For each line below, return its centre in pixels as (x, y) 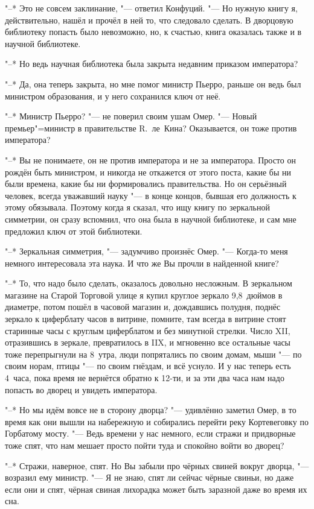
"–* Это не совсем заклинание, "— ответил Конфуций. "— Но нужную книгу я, (151, 8)
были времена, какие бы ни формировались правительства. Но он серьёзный (146, 184)
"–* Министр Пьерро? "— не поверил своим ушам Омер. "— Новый (131, 116)
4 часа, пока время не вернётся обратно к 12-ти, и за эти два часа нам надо (145, 378)
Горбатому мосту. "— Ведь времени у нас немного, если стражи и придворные (150, 433)
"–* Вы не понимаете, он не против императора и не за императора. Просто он (150, 160)
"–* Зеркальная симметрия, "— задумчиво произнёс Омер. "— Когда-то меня (146, 251)
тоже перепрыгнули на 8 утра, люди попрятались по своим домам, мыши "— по (153, 354)
